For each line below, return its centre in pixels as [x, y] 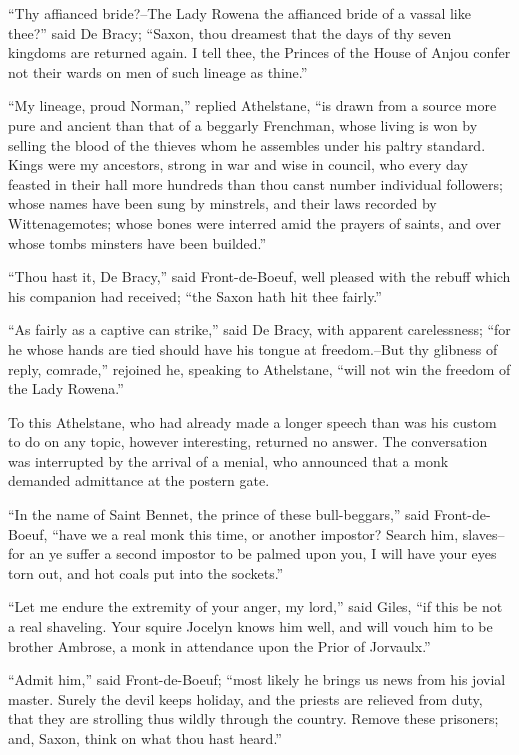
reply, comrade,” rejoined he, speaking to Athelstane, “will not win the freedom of [259, 368]
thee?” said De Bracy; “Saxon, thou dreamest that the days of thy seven [230, 32]
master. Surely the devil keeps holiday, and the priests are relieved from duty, [245, 698]
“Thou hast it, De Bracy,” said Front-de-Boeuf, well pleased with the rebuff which [259, 276]
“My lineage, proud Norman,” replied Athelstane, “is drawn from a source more [252, 105]
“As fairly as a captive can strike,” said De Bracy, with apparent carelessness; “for [259, 329]
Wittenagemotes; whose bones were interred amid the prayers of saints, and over [254, 222]
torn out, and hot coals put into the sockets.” [146, 572]
